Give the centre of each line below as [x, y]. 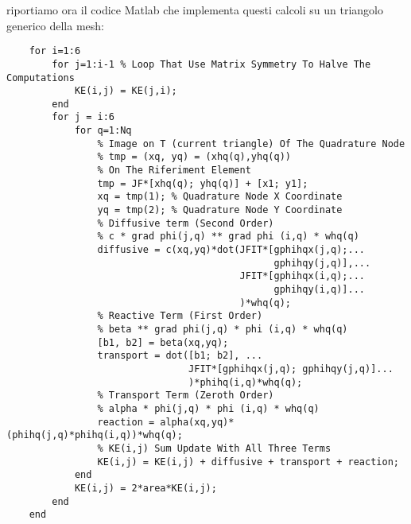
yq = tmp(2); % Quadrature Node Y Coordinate [220, 210]
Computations [41, 78]
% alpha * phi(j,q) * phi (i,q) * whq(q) [208, 408]
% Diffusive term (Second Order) [186, 223]
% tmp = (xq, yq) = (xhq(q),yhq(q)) [194, 157]
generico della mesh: [55, 25]
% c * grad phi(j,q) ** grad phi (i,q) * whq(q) [228, 237]
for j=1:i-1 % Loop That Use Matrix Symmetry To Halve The [211, 64]
